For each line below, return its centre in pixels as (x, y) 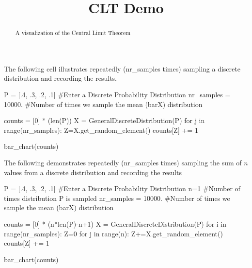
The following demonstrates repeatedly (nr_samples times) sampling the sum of (123, 162)
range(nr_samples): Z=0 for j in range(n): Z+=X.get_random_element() (113, 233)
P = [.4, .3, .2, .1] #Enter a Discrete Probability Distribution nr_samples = (117, 95)
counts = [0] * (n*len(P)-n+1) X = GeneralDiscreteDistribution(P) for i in (115, 223)
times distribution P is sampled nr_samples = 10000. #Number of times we (117, 198)
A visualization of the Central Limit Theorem (73, 33)
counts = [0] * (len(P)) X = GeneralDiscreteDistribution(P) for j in (104, 120)
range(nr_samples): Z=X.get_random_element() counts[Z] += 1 (101, 130)
